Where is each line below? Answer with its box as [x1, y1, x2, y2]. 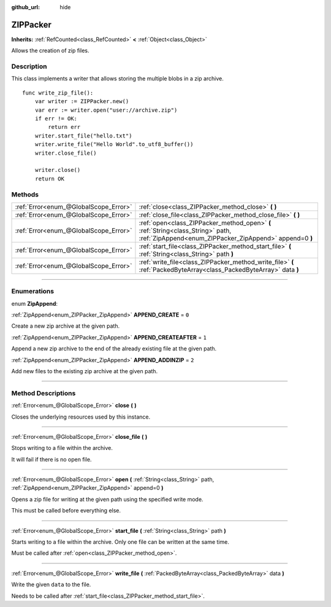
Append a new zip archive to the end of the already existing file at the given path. [11, 345, 217, 352]
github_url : [11, 4, 40, 10]
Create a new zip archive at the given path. [11, 322, 120, 330]
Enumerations [11, 287, 55, 296]
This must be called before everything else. [11, 507, 121, 514]
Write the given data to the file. [11, 581, 91, 589]
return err [48, 123, 81, 131]
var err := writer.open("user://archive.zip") [34, 106, 178, 114]
